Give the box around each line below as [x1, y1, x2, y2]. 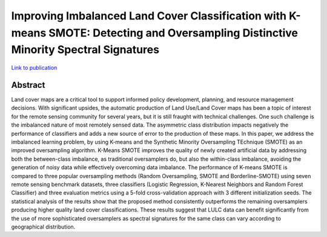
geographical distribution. [11, 223, 76, 230]
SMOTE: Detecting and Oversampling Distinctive [48, 26, 298, 39]
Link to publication [11, 64, 58, 72]
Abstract [11, 79, 45, 90]
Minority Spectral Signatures [11, 43, 160, 57]
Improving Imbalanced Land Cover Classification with [11, 9, 287, 22]
